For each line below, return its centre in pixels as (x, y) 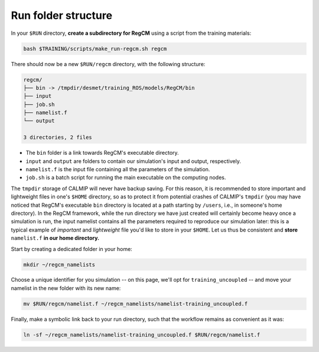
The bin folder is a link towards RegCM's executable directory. (102, 153)
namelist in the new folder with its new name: (66, 288)
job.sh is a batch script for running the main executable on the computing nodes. (126, 178)
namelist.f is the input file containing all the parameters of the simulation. (118, 169)
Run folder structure (61, 15)
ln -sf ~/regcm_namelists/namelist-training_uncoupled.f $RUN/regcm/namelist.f (142, 335)
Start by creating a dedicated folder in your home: (71, 249)
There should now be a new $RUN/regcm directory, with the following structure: (108, 64)
